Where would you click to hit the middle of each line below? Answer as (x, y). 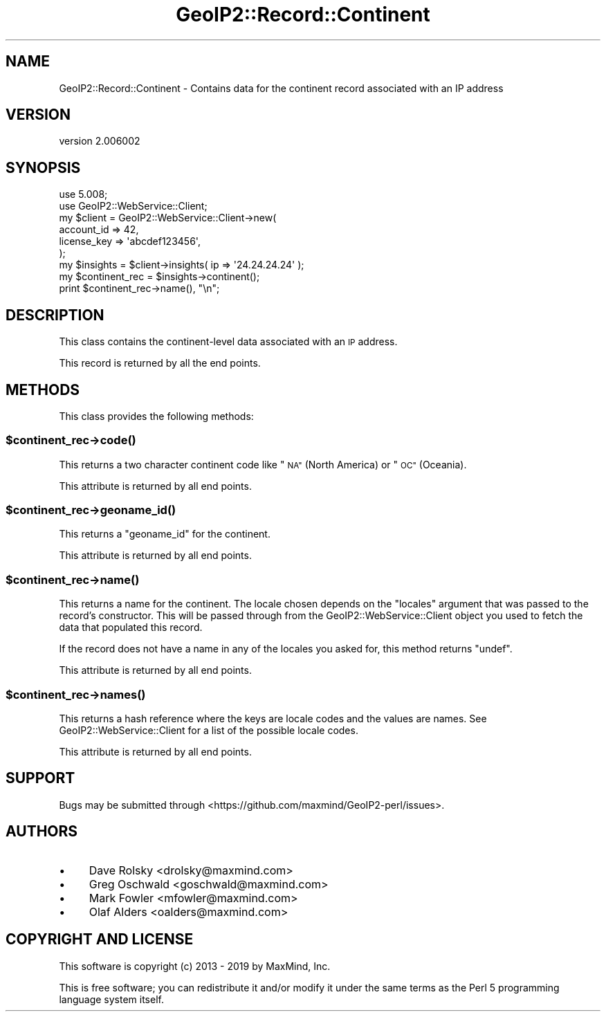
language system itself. (111, 999)
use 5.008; (83, 194)
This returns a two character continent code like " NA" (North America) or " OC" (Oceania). (263, 464)
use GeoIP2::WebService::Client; (133, 206)
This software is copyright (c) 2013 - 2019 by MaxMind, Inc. (195, 966)
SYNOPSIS (43, 167)
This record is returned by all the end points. (160, 363)
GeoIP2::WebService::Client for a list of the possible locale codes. (209, 730)
